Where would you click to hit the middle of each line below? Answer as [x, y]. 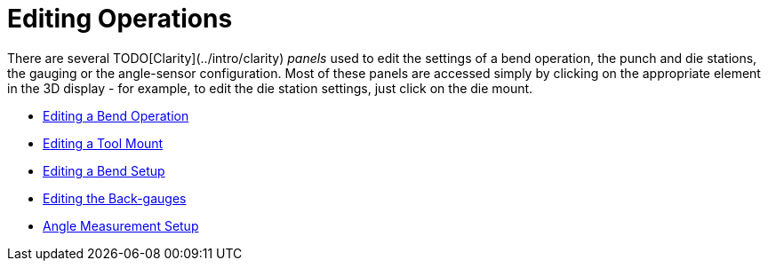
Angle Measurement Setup [121, 225]
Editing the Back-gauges [115, 198]
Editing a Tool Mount [103, 143]
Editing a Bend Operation [116, 115]
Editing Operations [120, 19]
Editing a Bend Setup [104, 170]
